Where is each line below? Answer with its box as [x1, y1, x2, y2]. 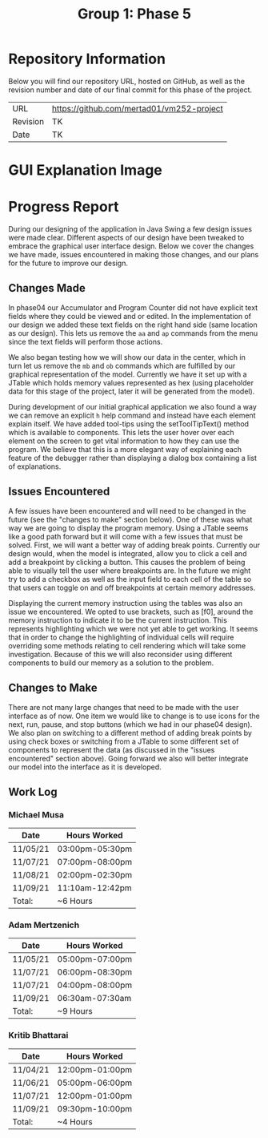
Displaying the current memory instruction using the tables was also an [8, 598, 242, 607]
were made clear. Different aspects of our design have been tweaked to [8, 233, 245, 243]
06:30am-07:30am [57, 993, 132, 1004]
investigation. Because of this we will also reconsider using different [8, 649, 233, 659]
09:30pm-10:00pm [57, 1103, 133, 1114]
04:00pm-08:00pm [57, 979, 133, 991]
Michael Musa [8, 809, 65, 820]
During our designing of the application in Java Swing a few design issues [8, 224, 252, 234]
